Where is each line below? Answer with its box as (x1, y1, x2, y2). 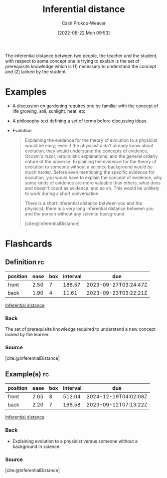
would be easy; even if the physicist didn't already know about (24, 142, 154, 148)
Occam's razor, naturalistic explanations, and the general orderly (24, 153, 158, 159)
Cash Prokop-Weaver (61, 20, 106, 26)
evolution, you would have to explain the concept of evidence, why (24, 174, 163, 180)
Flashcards (5, 238, 52, 250)
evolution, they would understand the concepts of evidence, (24, 148, 149, 154)
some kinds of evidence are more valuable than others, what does (24, 179, 161, 186)
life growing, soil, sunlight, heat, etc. (12, 108, 87, 114)
